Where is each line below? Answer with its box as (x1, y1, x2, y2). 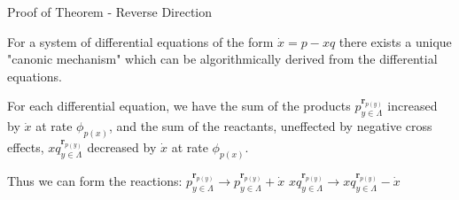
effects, (7, 138, 44, 157)
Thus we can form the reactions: (7, 171, 183, 189)
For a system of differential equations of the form (7, 32, 274, 50)
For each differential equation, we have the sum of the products (7, 96, 351, 115)
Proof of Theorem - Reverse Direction (7, 3, 213, 20)
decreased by (87, 138, 157, 157)
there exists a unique (338, 32, 452, 50)
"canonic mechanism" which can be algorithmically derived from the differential (7, 50, 438, 68)
